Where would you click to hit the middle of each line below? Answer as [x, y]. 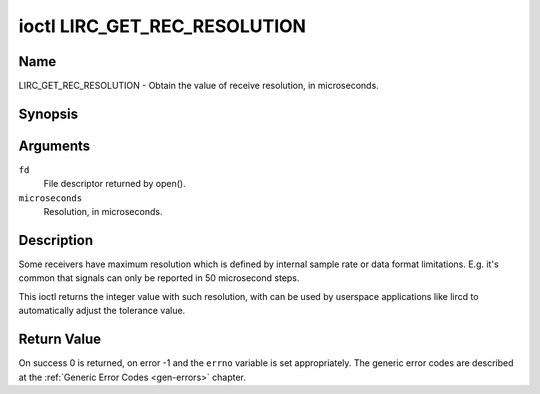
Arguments [54, 145]
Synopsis [48, 113]
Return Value [60, 339]
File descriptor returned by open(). [114, 184]
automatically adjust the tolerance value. [102, 311]
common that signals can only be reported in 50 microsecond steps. [159, 278]
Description [56, 240]
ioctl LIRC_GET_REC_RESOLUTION [162, 26]
